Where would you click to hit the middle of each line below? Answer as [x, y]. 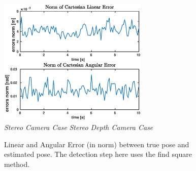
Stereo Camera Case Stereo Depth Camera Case [79, 127]
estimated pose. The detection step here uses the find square [98, 154]
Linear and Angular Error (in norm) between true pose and [97, 144]
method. [17, 164]
